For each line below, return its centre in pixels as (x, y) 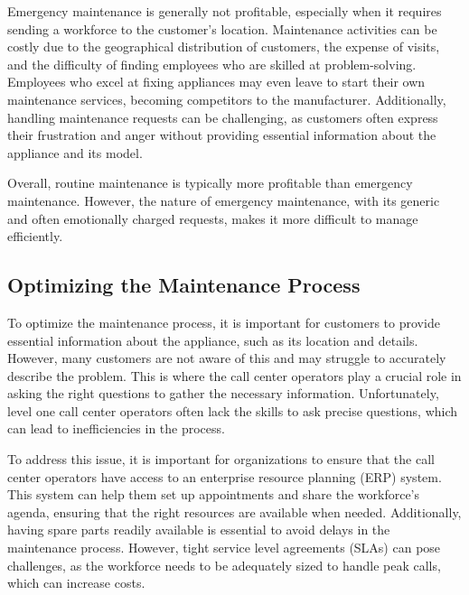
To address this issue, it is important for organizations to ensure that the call (221, 459)
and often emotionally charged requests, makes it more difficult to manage (213, 218)
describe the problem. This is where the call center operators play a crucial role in (234, 375)
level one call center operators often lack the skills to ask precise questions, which (233, 410)
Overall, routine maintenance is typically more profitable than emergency (210, 183)
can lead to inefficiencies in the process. (116, 428)
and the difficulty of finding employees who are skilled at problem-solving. (212, 64)
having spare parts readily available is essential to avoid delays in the (199, 530)
